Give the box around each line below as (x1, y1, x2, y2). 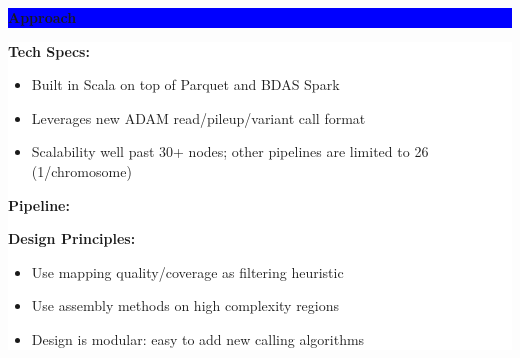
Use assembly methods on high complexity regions (31, 295, 340, 316)
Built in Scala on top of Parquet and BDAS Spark (31, 74, 340, 95)
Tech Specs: (8, 40, 90, 61)
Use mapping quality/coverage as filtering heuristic (31, 261, 344, 282)
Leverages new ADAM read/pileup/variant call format (31, 107, 366, 128)
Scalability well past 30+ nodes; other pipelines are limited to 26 (31, 141, 429, 162)
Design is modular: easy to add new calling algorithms (31, 328, 365, 349)
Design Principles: (8, 228, 136, 249)
